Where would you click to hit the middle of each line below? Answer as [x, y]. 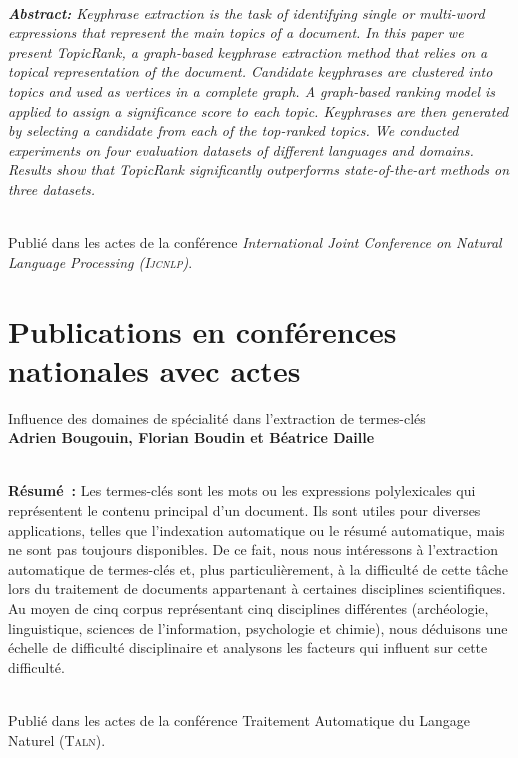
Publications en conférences [202, 330]
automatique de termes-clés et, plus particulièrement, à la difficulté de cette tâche [258, 568]
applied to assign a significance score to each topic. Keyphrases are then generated [258, 110]
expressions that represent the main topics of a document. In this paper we [236, 32]
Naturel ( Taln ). [57, 739]
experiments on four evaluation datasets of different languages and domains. [241, 149]
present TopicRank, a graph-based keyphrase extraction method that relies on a [248, 51]
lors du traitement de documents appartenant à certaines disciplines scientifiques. [257, 588]
